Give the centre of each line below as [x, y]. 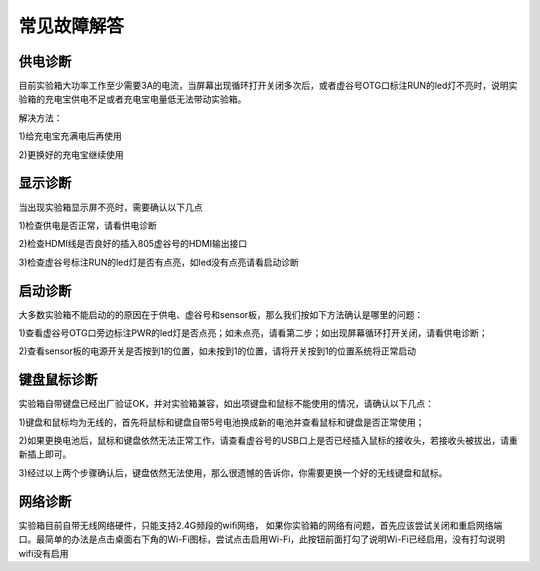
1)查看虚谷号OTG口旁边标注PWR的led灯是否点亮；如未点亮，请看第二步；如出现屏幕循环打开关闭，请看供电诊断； [253, 333]
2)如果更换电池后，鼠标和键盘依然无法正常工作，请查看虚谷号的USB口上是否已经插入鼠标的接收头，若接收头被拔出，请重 [268, 441]
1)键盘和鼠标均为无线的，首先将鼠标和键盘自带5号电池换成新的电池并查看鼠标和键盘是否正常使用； [221, 422]
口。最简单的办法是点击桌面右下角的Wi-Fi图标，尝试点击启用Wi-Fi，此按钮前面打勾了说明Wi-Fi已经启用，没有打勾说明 [261, 539]
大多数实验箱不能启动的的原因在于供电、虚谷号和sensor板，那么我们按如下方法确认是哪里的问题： [221, 314]
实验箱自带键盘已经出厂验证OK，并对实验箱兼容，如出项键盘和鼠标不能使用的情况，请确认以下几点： [226, 404]
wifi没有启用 [43, 553]
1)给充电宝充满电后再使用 [70, 136]
